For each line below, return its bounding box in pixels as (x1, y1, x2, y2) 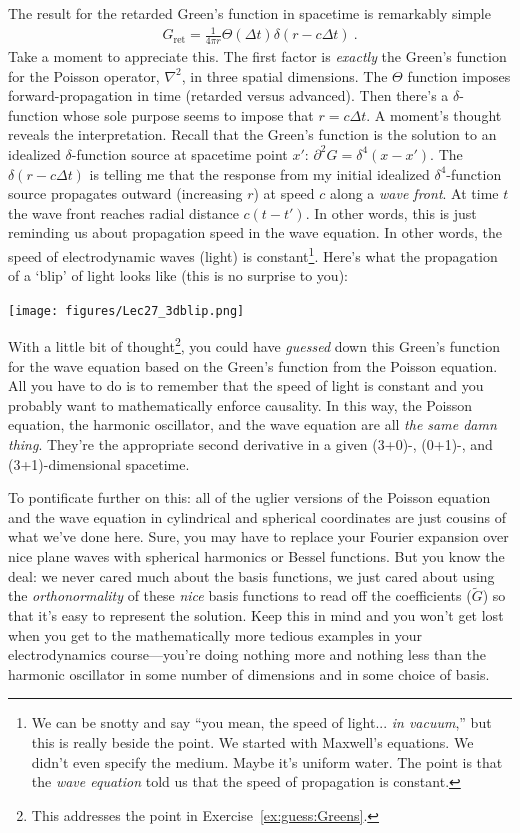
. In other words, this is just (305, 202, 477, 223)
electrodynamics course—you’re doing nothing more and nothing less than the (8, 644, 487, 665)
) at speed (253, 183, 315, 204)
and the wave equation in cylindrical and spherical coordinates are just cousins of (8, 506, 506, 527)
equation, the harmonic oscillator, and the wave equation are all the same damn (8, 414, 497, 435)
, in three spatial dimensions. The (181, 65, 388, 86)
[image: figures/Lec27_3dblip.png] (8, 303, 245, 318)
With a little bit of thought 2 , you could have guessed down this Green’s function (8, 333, 500, 357)
